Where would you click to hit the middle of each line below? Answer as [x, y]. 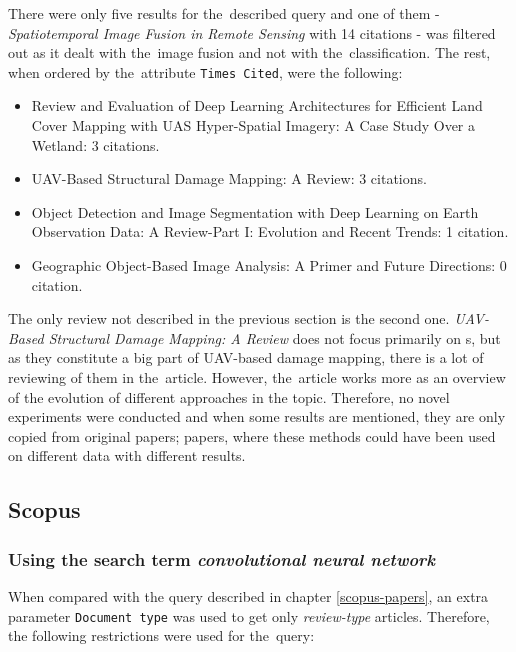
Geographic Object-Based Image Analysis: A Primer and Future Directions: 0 [269, 265]
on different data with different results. [127, 455]
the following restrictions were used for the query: [161, 635]
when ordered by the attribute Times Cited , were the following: [205, 71]
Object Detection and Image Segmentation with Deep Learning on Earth [255, 211]
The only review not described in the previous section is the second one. [229, 318]
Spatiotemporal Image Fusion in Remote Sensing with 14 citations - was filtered [252, 32]
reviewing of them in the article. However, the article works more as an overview [257, 376]
